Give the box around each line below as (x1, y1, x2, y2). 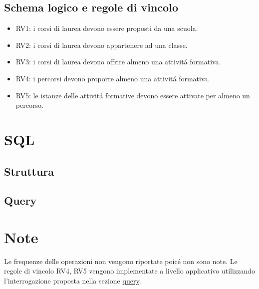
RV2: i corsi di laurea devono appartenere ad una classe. (15, 39, 188, 50)
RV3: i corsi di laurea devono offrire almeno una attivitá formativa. (15, 56, 221, 67)
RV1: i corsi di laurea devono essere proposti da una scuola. (15, 23, 198, 33)
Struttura (4, 163, 54, 179)
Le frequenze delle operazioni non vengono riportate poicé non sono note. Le (4, 256, 238, 266)
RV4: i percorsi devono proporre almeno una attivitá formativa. (15, 73, 210, 83)
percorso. (15, 100, 43, 110)
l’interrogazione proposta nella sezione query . (4, 276, 141, 286)
